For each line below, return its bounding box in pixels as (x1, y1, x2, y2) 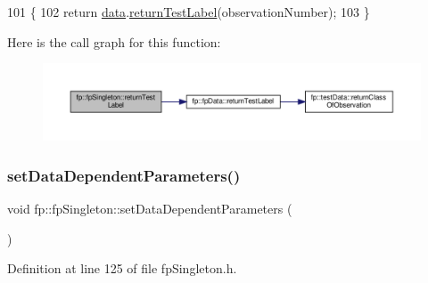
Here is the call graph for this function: (7, 32, 221, 51)
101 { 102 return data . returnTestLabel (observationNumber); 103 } (7, 3, 370, 20)
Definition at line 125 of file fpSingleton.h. (7, 259, 237, 278)
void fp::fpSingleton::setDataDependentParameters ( (7, 198, 292, 217)
